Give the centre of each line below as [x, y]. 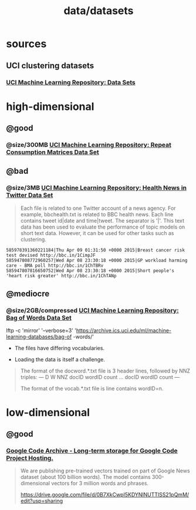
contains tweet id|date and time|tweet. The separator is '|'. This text [102, 220]
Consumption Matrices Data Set [53, 152]
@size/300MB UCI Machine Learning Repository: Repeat [89, 145]
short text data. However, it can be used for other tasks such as [97, 233]
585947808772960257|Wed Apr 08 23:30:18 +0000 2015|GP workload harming [97, 260]
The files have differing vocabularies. [59, 348]
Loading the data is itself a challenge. [60, 360]
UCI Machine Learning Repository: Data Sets [71, 82]
